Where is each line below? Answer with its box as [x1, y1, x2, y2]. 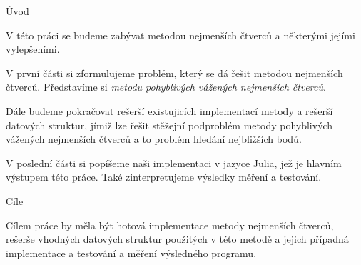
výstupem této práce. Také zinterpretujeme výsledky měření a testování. [6, 169, 322, 184]
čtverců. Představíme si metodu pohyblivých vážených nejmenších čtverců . [6, 79, 326, 94]
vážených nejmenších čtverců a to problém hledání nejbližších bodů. [6, 131, 302, 146]
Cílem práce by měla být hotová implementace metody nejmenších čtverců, [6, 217, 334, 232]
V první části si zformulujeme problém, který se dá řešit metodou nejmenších [6, 65, 343, 80]
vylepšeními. [6, 41, 60, 56]
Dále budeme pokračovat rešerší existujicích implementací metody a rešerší [6, 103, 333, 118]
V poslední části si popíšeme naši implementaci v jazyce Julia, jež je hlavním [6, 155, 342, 170]
